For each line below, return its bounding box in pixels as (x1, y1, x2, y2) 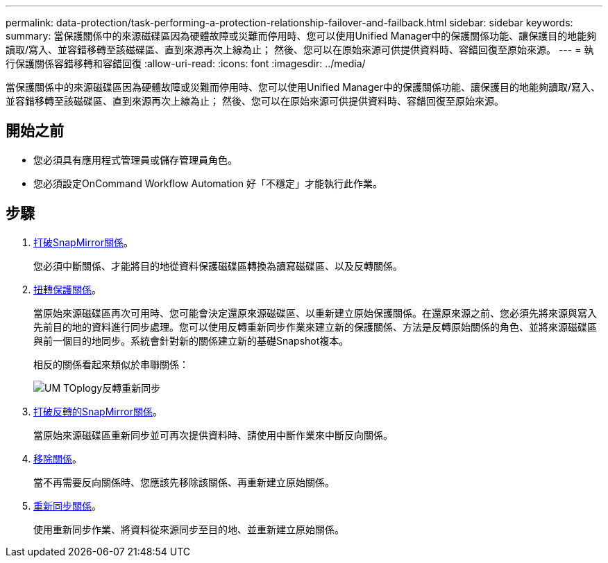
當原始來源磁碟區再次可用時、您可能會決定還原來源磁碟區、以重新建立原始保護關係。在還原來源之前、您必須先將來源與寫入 (33, 306, 597, 319)
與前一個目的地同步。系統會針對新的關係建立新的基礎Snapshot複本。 (33, 334, 349, 347)
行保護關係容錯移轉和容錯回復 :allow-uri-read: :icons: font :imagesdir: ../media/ (6, 58, 366, 69)
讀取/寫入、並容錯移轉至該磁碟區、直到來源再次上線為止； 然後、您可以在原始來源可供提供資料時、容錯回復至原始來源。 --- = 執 (6, 44, 594, 55)
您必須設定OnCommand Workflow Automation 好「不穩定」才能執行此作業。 (33, 177, 383, 189)
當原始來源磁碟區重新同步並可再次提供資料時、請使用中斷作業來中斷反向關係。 (33, 428, 393, 441)
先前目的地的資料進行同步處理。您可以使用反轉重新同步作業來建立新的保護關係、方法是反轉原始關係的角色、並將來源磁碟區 (33, 320, 597, 333)
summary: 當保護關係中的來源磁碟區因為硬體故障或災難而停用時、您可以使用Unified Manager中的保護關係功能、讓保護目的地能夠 (6, 30, 597, 42)
